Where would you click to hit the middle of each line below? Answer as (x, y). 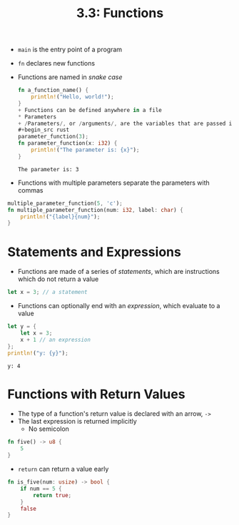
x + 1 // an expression (56, 340)
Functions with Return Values (96, 394)
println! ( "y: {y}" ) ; (38, 353)
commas (30, 190)
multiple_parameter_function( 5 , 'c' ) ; (65, 203)
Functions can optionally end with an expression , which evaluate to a (119, 306)
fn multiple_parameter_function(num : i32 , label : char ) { (95, 210)
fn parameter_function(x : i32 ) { (67, 143)
